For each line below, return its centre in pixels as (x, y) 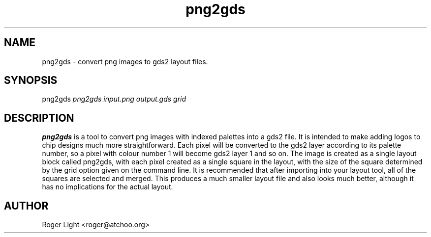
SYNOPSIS (31, 80)
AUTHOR (26, 206)
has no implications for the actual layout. (108, 187)
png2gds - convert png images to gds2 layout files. (125, 61)
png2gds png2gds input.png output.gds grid (114, 99)
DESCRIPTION (39, 118)
